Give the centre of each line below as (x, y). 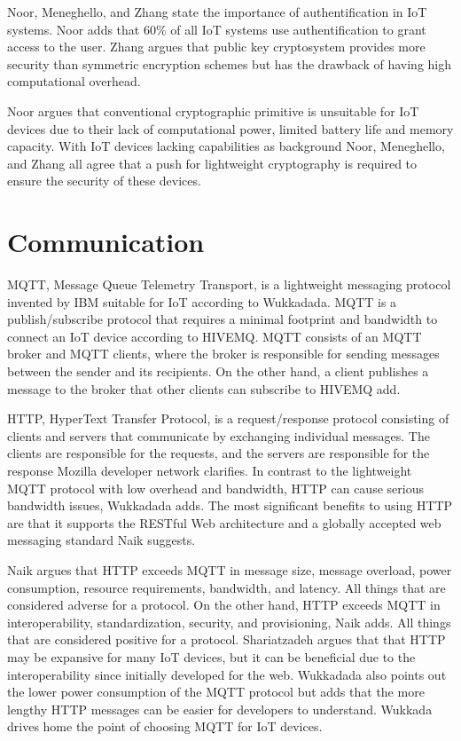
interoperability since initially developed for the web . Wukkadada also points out (227, 674)
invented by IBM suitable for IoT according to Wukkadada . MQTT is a (202, 301)
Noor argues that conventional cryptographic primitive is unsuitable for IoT (213, 110)
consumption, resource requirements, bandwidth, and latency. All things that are (227, 587)
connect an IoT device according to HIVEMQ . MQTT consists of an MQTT (215, 336)
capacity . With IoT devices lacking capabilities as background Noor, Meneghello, (226, 146)
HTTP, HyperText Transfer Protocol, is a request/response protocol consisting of (228, 418)
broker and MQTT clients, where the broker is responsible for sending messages (223, 354)
